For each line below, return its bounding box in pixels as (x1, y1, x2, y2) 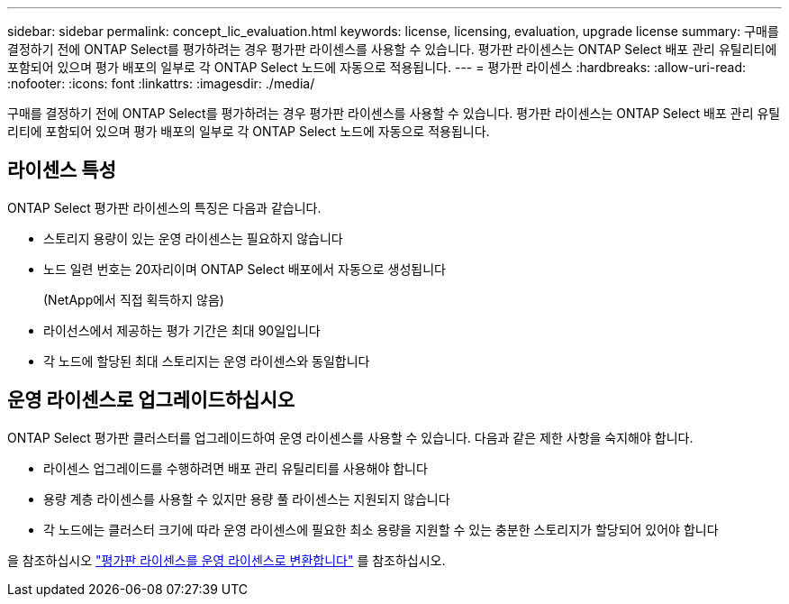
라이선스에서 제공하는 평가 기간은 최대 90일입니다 (43, 322, 321, 338)
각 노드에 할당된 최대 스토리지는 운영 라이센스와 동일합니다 (43, 352, 370, 369)
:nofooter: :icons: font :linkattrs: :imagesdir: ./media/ (7, 76, 315, 91)
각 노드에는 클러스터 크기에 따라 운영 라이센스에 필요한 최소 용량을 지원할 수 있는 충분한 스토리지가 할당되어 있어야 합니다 (43, 521, 719, 537)
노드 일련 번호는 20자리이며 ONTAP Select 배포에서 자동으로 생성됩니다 (43, 261, 446, 277)
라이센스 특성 (7, 159, 116, 182)
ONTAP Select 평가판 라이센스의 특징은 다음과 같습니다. (7, 199, 322, 215)
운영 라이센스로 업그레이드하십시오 (7, 389, 295, 412)
